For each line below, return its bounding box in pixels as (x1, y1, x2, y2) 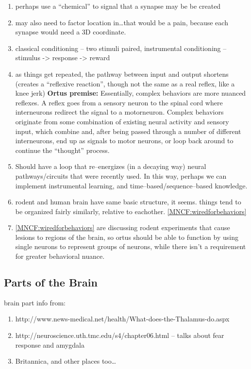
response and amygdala (15, 339, 84, 350)
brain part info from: (4, 297, 66, 307)
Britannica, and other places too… (15, 356, 117, 366)
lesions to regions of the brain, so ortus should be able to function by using (15, 232, 238, 242)
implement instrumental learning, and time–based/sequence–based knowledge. (15, 180, 248, 190)
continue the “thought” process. (15, 145, 110, 155)
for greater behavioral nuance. (15, 251, 105, 261)
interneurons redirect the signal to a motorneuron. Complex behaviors (15, 107, 224, 117)
